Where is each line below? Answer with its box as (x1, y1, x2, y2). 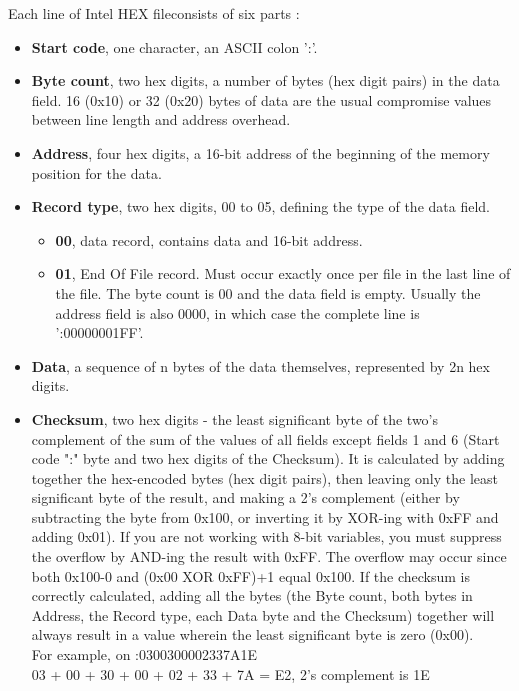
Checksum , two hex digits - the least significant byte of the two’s (31, 408, 439, 429)
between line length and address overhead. (31, 109, 291, 130)
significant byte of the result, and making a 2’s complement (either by (31, 487, 460, 508)
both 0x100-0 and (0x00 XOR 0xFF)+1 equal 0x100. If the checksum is (31, 565, 471, 586)
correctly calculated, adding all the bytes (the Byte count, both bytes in (31, 585, 473, 606)
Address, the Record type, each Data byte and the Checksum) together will (31, 604, 495, 625)
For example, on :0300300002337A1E (31, 644, 258, 665)
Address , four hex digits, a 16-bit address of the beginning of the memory (31, 142, 490, 163)
